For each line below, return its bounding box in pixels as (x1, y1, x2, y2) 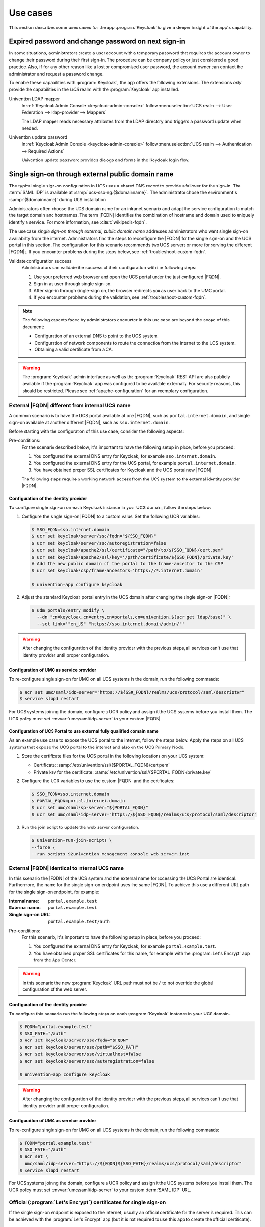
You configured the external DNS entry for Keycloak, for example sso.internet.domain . (33, 453, 217, 459)
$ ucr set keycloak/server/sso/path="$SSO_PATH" (19, 1044, 139, 1050)
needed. (21, 125, 38, 131)
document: (22, 324, 44, 330)
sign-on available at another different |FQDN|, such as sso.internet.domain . (9, 420, 170, 426)
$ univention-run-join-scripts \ (31, 837, 112, 843)
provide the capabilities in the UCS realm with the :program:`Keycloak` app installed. (9, 86, 179, 93)
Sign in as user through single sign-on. (33, 280, 112, 287)
